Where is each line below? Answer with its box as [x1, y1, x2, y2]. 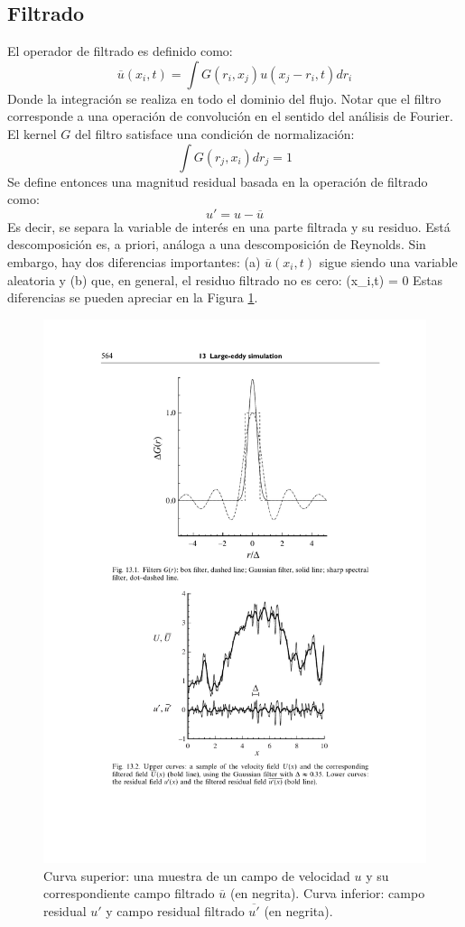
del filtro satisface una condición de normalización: [75, 124, 355, 143]
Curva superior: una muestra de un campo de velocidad [43, 866, 350, 885]
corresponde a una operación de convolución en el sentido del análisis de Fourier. [7, 107, 453, 125]
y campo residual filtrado [106, 901, 245, 920]
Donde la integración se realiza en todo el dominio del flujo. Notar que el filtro [7, 88, 442, 107]
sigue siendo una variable [319, 252, 458, 271]
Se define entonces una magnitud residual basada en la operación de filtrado [7, 171, 428, 190]
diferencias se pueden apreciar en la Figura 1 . [7, 288, 258, 307]
